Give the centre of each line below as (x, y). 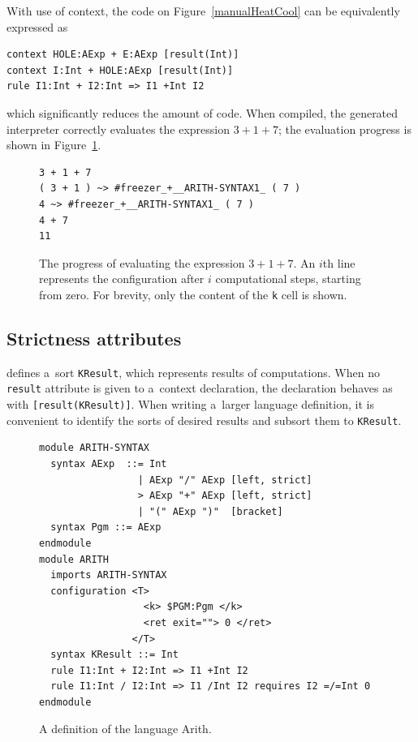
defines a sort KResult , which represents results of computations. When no (193, 372)
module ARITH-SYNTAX (95, 448)
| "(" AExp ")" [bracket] (210, 511)
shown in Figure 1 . (54, 145)
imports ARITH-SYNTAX (109, 575)
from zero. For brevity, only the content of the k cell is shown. (193, 294)
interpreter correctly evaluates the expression (119, 129)
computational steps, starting (288, 279)
